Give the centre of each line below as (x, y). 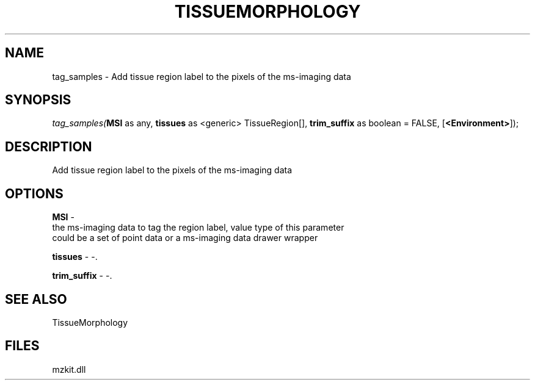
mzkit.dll (69, 369)
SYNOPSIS (38, 100)
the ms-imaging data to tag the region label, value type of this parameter (198, 228)
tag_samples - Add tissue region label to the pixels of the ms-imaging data (202, 76)
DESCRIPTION (49, 146)
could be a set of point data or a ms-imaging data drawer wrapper (185, 238)
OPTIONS (34, 193)
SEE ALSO (36, 299)
